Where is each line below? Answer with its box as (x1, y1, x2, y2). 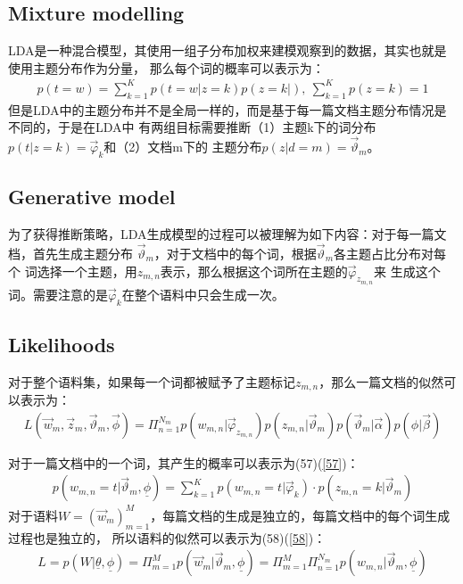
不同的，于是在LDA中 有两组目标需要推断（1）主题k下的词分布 (8, 118, 376, 136)
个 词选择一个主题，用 (8, 261, 137, 280)
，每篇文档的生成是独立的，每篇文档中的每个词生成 (150, 506, 451, 524)
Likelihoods (8, 330, 115, 358)
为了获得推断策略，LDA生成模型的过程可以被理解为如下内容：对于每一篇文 (8, 225, 447, 243)
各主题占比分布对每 (334, 243, 447, 262)
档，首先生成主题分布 (8, 243, 133, 262)
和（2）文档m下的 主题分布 (103, 137, 262, 156)
